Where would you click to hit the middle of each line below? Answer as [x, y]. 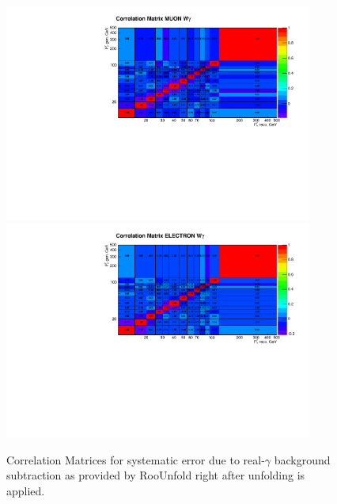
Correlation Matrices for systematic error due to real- [136, 459]
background [302, 459]
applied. [26, 490]
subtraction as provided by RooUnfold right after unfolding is [156, 475]
